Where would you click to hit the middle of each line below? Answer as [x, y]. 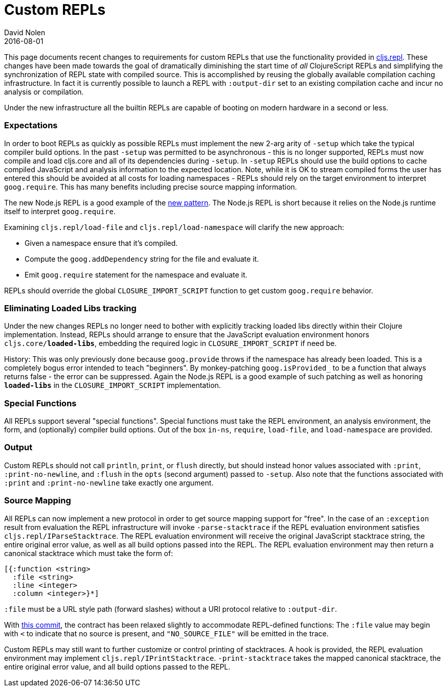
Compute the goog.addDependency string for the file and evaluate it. [142, 259]
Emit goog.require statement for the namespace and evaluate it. [136, 274]
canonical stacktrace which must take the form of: [89, 553]
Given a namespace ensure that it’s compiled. [101, 243]
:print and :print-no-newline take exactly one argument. [109, 482]
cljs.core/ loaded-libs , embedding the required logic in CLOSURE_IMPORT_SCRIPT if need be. [171, 343]
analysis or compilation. [44, 91]
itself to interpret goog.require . [60, 211]
